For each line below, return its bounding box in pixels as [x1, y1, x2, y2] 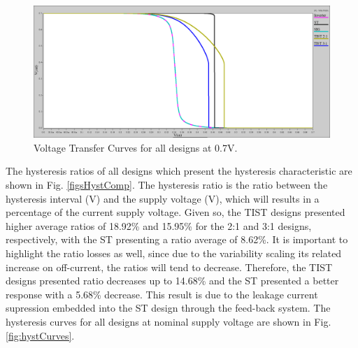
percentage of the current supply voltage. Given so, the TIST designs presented [6, 205, 345, 219]
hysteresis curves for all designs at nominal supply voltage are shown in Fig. [6, 314, 331, 328]
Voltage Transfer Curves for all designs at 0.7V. [34, 140, 238, 154]
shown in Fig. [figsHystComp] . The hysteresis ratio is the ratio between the [6, 177, 328, 191]
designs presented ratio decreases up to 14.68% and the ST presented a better [6, 273, 339, 288]
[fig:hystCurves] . [6, 328, 75, 342]
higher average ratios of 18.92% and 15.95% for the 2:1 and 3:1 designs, [6, 218, 312, 233]
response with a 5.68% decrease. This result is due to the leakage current [6, 287, 318, 301]
